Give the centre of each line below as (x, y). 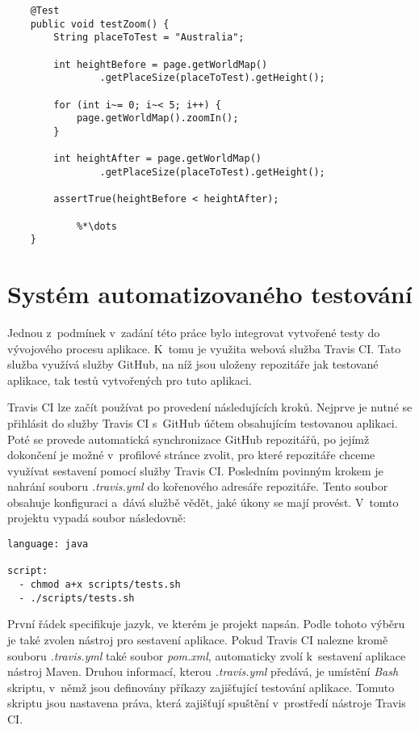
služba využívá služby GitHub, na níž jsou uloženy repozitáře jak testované (193, 364)
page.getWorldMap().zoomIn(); (157, 118)
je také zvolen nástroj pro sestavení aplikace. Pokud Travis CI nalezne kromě (198, 639)
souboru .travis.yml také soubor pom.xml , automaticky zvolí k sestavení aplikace (207, 655)
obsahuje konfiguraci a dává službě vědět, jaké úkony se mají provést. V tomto (203, 502)
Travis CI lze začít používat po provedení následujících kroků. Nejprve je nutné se (210, 407)
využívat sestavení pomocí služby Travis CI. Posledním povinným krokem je (195, 470)
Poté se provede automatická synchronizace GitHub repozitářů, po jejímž (189, 439)
